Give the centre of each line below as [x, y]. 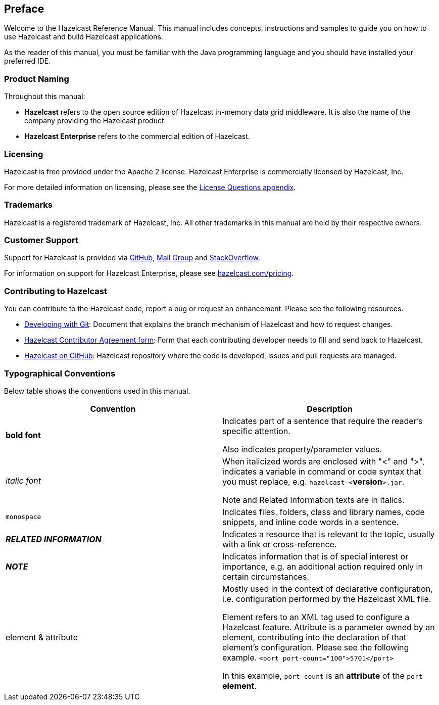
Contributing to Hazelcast [56, 291]
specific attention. [256, 431]
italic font [23, 480]
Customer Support [41, 240]
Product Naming [37, 79]
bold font [23, 435]
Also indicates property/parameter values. [302, 449]
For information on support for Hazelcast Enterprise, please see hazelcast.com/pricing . [149, 273]
